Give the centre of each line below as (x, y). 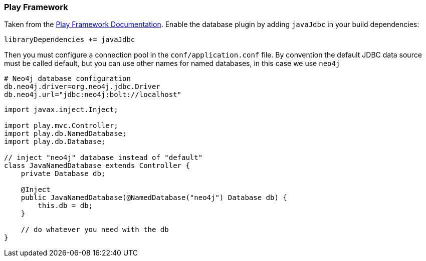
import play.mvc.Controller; (61, 126)
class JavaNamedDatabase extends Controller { (97, 166)
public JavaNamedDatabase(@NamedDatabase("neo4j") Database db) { (154, 198)
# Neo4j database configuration (67, 79)
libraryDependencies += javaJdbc (70, 40)
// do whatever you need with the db (95, 230)
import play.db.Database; (55, 142)
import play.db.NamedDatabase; (65, 134)
